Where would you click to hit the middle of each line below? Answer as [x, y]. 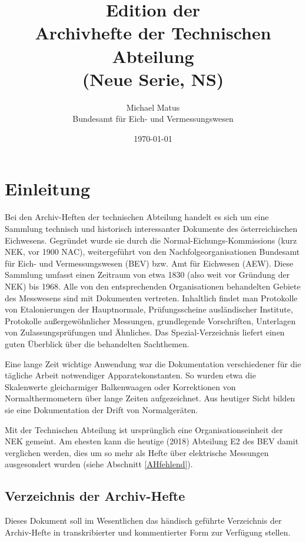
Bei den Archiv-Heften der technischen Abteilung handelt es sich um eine [137, 217]
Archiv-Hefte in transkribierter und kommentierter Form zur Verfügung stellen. [148, 532]
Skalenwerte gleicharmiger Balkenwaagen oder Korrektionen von [120, 386]
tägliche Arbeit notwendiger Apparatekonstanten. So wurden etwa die [130, 375]
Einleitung [48, 189]
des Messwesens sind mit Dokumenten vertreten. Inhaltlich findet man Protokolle [151, 297]
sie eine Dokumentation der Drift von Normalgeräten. [102, 409]
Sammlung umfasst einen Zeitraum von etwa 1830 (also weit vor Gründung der [147, 275]
